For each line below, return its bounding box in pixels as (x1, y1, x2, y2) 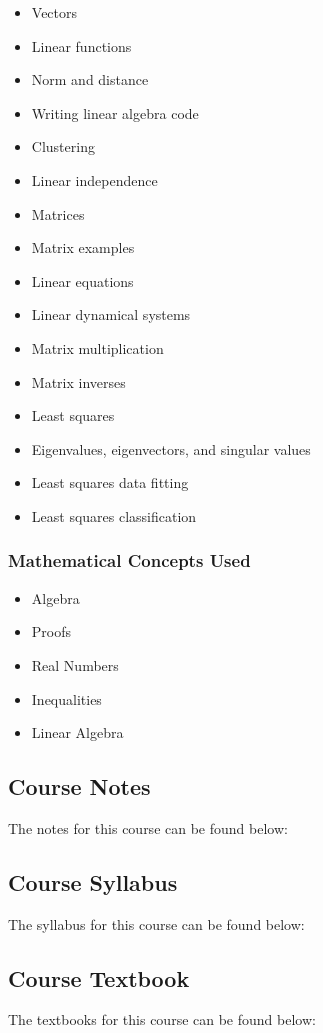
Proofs (31, 621, 72, 642)
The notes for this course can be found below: (8, 817, 288, 838)
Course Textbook (8, 962, 190, 993)
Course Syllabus (8, 866, 178, 897)
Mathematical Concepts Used (8, 548, 251, 573)
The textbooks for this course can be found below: (8, 1009, 316, 1030)
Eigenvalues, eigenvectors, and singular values (31, 438, 311, 459)
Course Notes (8, 771, 151, 802)
